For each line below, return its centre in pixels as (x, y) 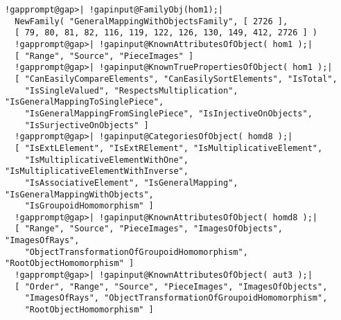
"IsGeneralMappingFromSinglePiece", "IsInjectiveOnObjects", (168, 113)
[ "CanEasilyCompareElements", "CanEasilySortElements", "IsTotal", (176, 79)
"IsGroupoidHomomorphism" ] (89, 206)
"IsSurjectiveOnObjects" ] (87, 125)
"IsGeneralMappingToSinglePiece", (85, 102)
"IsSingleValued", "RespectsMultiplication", (131, 90)
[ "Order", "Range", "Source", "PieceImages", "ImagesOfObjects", (171, 286)
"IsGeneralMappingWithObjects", (79, 194)
